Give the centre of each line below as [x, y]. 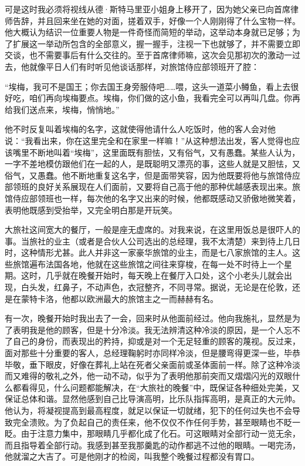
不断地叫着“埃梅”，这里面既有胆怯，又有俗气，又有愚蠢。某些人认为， [165, 152]
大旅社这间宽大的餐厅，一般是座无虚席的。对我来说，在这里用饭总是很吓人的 [152, 229]
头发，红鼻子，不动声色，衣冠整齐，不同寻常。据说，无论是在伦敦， [160, 287]
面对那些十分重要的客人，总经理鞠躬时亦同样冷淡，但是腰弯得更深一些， [144, 353]
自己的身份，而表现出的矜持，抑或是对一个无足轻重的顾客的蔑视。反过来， [156, 341]
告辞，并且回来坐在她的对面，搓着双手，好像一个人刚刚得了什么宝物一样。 [156, 20]
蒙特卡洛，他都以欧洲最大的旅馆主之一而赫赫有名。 [119, 298]
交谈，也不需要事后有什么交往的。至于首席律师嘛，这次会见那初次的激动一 [148, 55]
